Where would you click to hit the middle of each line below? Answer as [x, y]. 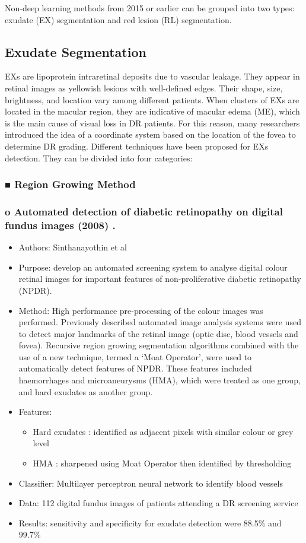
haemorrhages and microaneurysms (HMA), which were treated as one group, [160, 380]
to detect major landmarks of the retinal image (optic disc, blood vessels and [158, 333]
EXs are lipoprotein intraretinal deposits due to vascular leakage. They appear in [152, 76]
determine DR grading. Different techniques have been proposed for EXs [137, 146]
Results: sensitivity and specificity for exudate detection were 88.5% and [150, 523]
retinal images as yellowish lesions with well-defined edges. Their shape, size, [144, 88]
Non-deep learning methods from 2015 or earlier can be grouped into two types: [150, 8]
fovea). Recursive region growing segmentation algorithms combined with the [159, 345]
